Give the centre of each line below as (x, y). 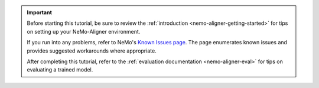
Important (40, 12)
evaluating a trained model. (60, 70)
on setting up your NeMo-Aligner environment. (84, 31)
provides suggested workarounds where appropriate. (92, 51)
